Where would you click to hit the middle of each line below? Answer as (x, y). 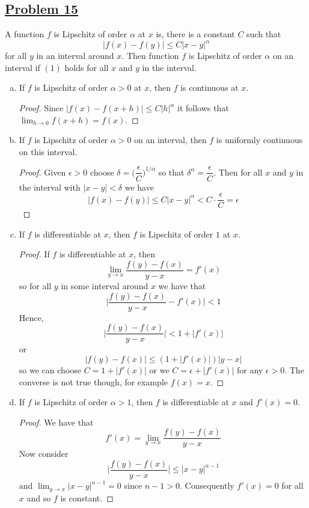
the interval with (50, 187)
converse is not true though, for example (93, 381)
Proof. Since (41, 108)
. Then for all (238, 172)
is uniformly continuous (259, 140)
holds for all (87, 67)
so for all (35, 286)
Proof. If (34, 254)
